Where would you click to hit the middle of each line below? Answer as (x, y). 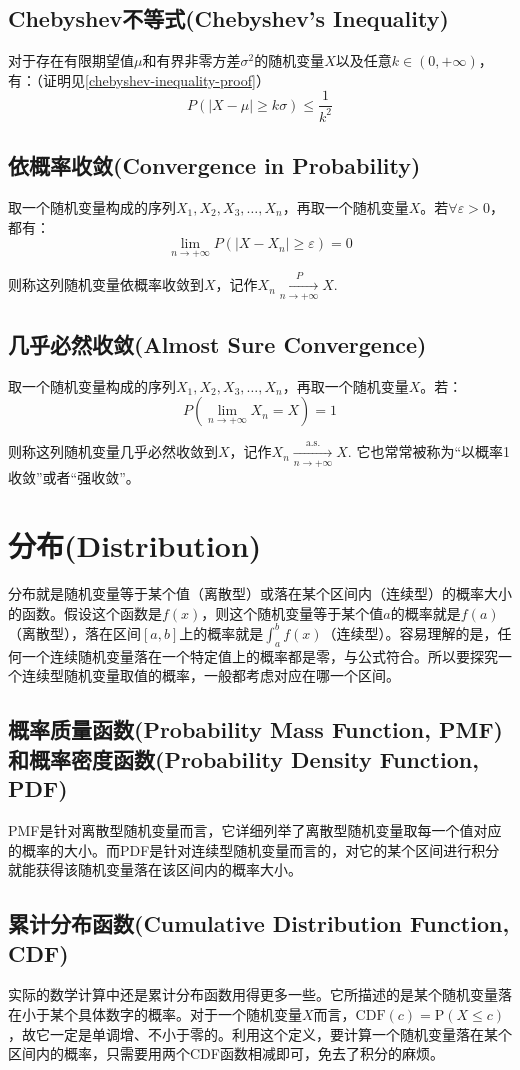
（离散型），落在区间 (74, 632)
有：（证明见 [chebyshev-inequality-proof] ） (139, 79)
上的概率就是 (221, 632)
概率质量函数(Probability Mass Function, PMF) (255, 729)
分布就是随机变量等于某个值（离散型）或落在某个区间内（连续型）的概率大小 (260, 593)
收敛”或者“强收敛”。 (74, 476)
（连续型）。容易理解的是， (410, 632)
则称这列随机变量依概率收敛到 (106, 284)
